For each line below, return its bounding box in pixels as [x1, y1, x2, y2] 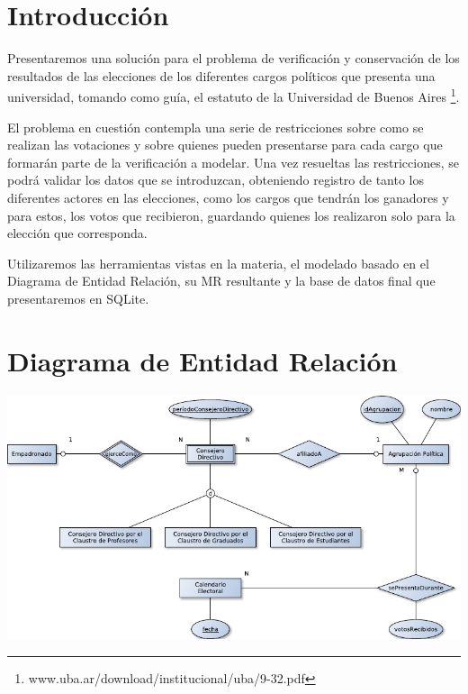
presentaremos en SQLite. [7, 288, 149, 307]
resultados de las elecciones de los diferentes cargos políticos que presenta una [7, 66, 436, 85]
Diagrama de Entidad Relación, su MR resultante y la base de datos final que [7, 271, 436, 290]
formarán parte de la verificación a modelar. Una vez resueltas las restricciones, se [7, 152, 459, 171]
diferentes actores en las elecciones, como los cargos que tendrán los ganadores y [7, 187, 449, 206]
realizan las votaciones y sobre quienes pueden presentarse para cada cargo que [7, 135, 443, 154]
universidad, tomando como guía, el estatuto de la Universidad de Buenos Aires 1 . [7, 85, 460, 105]
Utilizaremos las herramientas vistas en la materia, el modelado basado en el [7, 253, 429, 272]
